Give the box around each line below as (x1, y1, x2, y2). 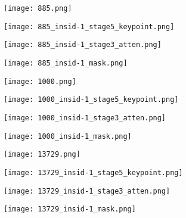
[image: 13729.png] (4, 150, 80, 159)
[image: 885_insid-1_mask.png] (4, 58, 128, 67)
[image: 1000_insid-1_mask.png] (4, 132, 132, 141)
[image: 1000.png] (4, 77, 76, 86)
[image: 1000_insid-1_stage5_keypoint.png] (4, 95, 179, 104)
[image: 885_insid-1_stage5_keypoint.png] (4, 22, 175, 31)
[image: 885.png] (4, 4, 72, 13)
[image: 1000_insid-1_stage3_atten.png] (4, 113, 166, 122)
